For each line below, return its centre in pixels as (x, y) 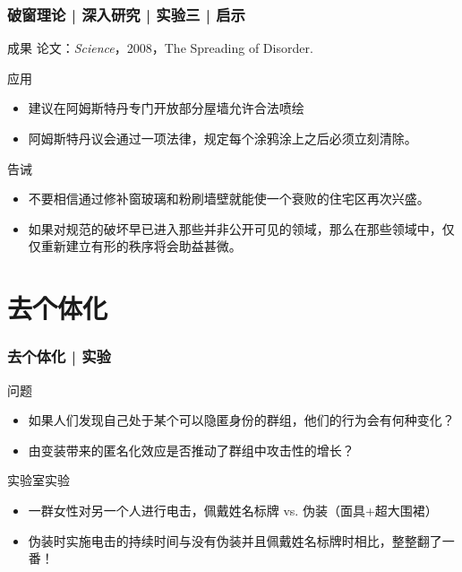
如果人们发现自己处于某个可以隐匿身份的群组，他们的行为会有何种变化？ (241, 420)
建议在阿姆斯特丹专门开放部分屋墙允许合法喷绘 (166, 108)
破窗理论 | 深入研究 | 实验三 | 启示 (126, 14)
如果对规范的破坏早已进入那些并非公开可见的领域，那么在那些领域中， (235, 228)
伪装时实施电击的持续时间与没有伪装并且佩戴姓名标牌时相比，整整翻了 (235, 540)
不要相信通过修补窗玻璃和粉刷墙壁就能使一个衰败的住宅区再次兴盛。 (229, 199)
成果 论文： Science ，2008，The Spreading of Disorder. (160, 48)
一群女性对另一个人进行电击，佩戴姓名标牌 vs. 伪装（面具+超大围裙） (233, 510)
